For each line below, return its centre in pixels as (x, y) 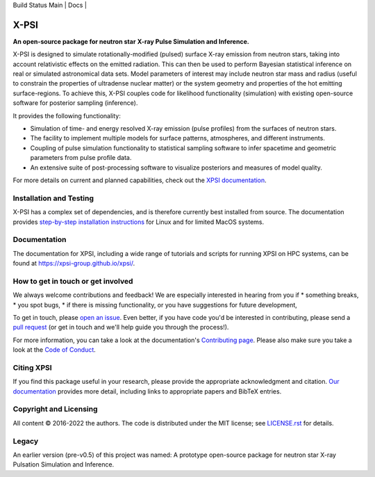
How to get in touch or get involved (73, 281)
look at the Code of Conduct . (55, 350)
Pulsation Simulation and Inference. (64, 464)
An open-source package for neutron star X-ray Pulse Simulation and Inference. (131, 41)
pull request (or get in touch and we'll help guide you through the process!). (121, 328)
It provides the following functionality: (67, 115)
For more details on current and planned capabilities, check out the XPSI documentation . (140, 180)
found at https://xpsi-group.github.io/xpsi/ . (74, 264)
